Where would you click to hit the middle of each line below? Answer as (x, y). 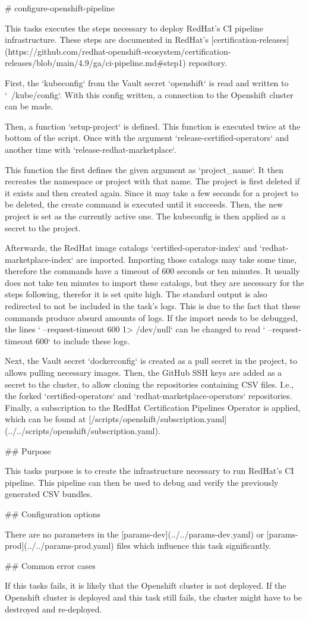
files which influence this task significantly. (194, 546)
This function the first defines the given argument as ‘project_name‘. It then (144, 169)
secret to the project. (43, 227)
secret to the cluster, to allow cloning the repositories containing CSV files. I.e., (149, 384)
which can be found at (45, 419)
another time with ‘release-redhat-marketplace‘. (91, 149)
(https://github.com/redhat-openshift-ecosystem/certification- (118, 51)
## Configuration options (53, 513)
